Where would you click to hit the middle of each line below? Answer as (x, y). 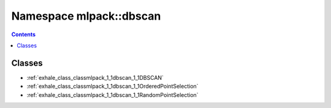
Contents (24, 34)
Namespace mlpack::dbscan (86, 16)
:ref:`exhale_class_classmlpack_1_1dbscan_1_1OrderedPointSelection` (112, 87)
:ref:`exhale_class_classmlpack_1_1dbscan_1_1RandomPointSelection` (112, 94)
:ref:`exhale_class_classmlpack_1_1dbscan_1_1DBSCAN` (95, 77)
